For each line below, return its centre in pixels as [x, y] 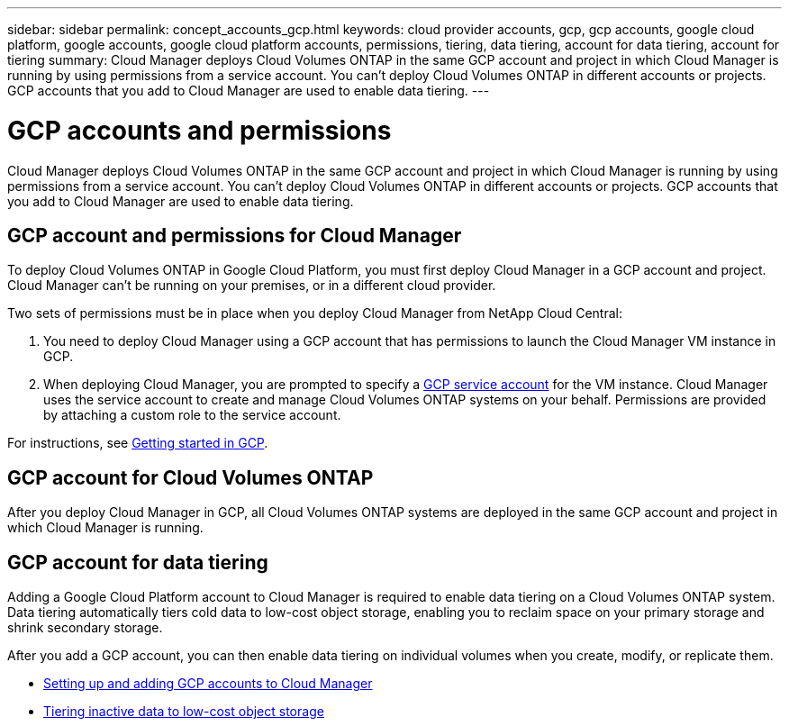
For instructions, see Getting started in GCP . [138, 443]
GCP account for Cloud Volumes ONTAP [190, 477]
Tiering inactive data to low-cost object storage [184, 712]
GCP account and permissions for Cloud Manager [235, 235]
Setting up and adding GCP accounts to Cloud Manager [208, 684]
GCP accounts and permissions [200, 130]
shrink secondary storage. [85, 628]
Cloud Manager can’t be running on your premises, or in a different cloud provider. [252, 286]
